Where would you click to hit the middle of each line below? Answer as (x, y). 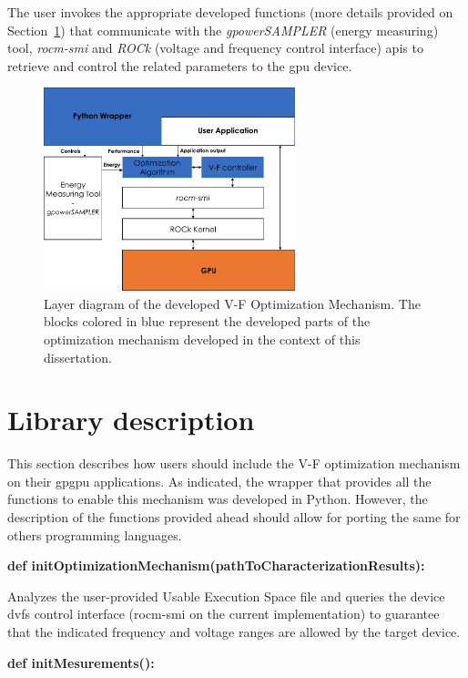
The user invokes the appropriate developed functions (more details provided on (230, 12)
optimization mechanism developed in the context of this (202, 339)
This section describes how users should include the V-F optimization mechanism (234, 463)
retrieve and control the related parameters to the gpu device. (180, 65)
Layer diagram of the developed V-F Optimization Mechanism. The (232, 303)
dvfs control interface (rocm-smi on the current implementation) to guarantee (224, 614)
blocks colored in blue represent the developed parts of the (207, 321)
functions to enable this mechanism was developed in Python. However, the (218, 499)
